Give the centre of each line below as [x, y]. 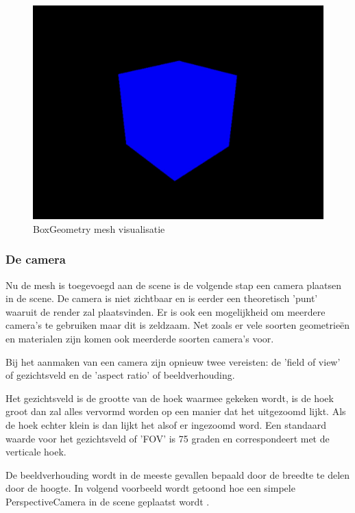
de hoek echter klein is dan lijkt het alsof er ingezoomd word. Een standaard [166, 424]
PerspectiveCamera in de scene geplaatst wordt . [108, 501]
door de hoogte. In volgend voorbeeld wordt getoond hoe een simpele [150, 488]
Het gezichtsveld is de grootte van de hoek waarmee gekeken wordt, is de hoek [170, 398]
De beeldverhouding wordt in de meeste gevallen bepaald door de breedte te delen [178, 474]
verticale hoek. [36, 452]
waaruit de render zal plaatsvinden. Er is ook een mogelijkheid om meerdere [166, 311]
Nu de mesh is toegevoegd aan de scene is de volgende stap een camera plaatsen [174, 285]
